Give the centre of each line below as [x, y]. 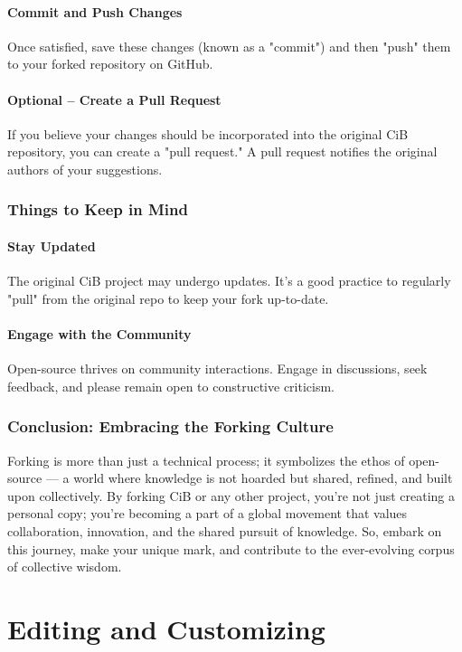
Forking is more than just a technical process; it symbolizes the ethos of [206, 460]
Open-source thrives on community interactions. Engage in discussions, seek [217, 369]
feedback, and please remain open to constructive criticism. [171, 386]
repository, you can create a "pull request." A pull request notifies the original [222, 151]
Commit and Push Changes [95, 11]
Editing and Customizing [166, 628]
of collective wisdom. [65, 567]
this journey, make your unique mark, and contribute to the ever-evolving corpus [231, 548]
